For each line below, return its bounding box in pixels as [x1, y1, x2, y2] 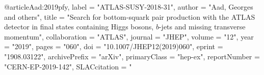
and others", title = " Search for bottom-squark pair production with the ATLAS [4, 11, 255, 22]
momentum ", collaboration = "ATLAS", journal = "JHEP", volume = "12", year [4, 31, 254, 42]
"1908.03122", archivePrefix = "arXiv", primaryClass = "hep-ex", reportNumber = [4, 51, 260, 61]
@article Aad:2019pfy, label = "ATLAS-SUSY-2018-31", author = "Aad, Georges [4, 2, 253, 12]
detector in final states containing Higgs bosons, [4, 21, 154, 32]
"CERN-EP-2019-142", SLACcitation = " [4, 61, 132, 71]
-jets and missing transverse [159, 21, 246, 32]
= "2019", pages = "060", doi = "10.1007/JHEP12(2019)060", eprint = [4, 41, 223, 52]
